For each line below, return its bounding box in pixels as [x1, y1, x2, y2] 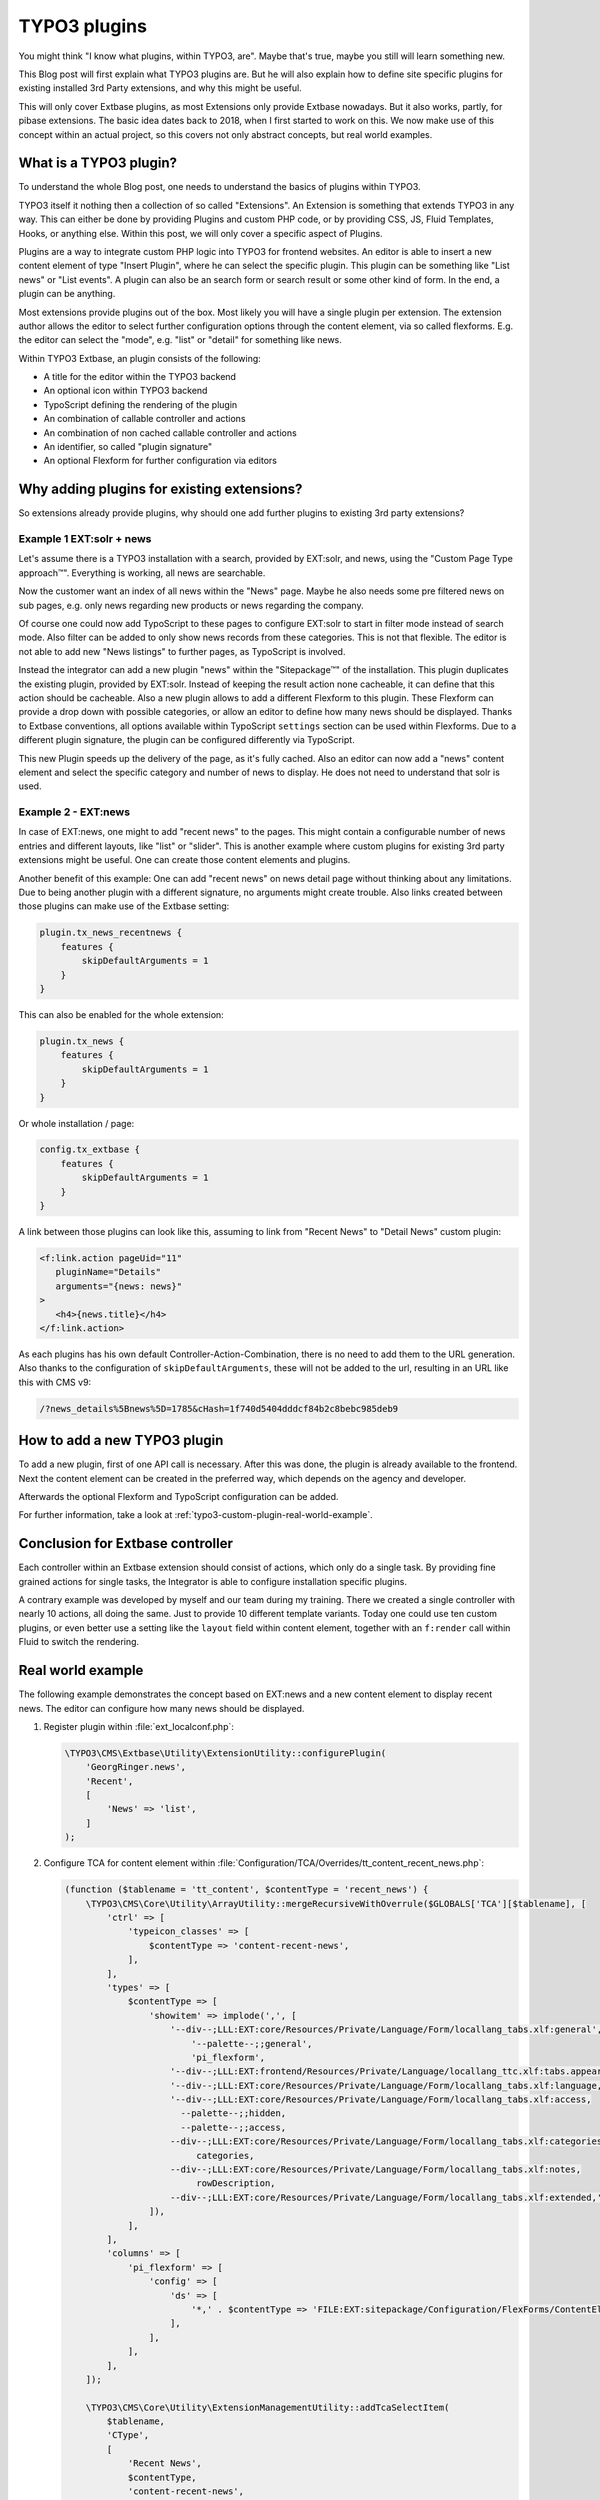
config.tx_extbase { [39, 1144, 140, 1155]
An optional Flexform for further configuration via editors [43, 455, 277, 467]
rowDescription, [196, 2178, 276, 2189]
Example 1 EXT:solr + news [18, 532, 152, 546]
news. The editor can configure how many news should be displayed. [18, 1702, 305, 1714]
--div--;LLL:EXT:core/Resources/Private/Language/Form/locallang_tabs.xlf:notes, [170, 2164, 582, 2175]
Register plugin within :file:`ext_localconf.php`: [43, 1720, 235, 1732]
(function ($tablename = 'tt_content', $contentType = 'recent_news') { [64, 1884, 429, 1895]
